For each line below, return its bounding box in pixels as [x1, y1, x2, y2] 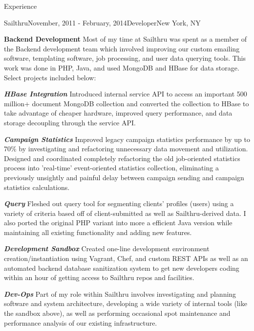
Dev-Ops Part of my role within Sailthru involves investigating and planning [4, 288, 236, 299]
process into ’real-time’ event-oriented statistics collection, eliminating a [4, 163, 219, 173]
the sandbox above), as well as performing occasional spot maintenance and [4, 308, 231, 318]
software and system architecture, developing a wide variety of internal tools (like [4, 298, 247, 308]
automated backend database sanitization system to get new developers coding [4, 262, 239, 273]
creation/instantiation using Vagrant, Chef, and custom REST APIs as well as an [4, 253, 248, 263]
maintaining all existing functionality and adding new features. [4, 227, 192, 237]
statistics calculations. [4, 182, 70, 192]
